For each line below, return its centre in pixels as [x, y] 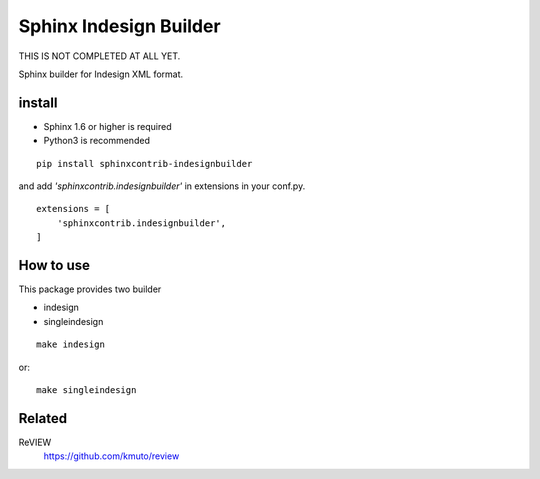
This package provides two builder [90, 289]
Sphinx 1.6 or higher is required [107, 126]
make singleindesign [86, 390]
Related [43, 418]
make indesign [70, 344]
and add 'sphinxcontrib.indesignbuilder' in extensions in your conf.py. [162, 186]
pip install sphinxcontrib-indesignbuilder [144, 163]
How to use [54, 265]
